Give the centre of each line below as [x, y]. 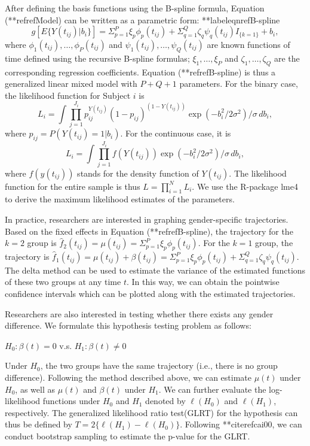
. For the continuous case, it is [176, 133]
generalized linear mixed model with [71, 84]
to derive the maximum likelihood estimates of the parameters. [120, 199]
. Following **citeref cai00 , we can [241, 424]
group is [42, 243]
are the [287, 58]
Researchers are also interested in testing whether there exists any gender [139, 313]
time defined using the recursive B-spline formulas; [97, 58]
